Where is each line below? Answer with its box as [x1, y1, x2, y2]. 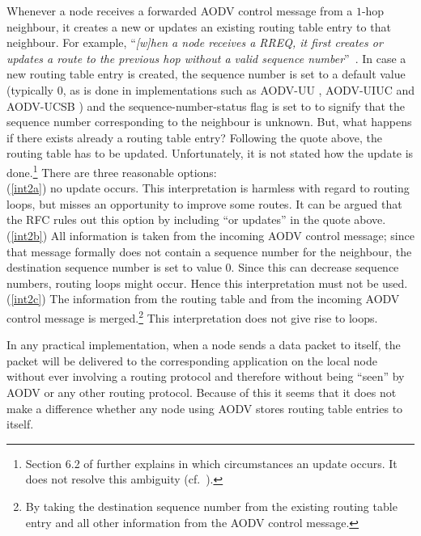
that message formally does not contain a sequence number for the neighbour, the [6, 243, 412, 260]
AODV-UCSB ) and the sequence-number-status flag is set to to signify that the [6, 97, 406, 114]
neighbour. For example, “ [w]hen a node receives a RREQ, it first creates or [6, 34, 383, 51]
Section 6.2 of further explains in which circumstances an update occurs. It [25, 454, 398, 471]
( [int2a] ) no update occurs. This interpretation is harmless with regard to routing [6, 179, 410, 196]
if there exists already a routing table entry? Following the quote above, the [6, 129, 383, 146]
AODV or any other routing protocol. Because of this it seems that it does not [6, 383, 397, 400]
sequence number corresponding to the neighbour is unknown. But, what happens [6, 113, 412, 130]
